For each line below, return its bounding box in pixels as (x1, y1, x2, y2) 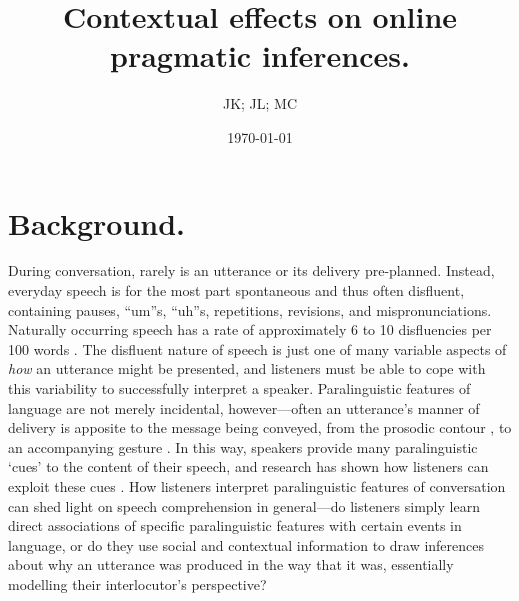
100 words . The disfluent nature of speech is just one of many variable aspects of (8, 338, 507, 359)
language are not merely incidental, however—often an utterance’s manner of (8, 397, 480, 418)
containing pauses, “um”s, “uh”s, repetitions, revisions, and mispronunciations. (8, 299, 492, 320)
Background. (8, 202, 186, 243)
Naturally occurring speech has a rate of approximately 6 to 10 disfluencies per (8, 319, 492, 340)
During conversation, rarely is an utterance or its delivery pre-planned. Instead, (8, 260, 495, 281)
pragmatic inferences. (110, 35, 410, 76)
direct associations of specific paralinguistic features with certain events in (8, 515, 462, 536)
